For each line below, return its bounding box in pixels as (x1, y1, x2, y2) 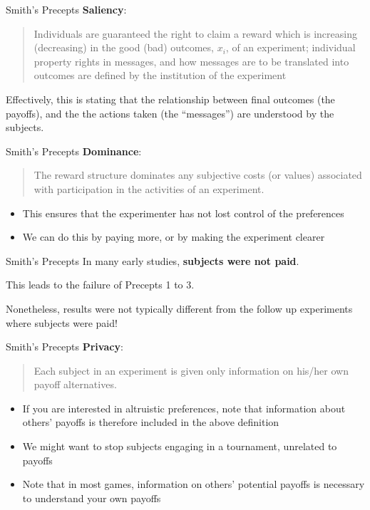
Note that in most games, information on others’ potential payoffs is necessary (22, 477, 365, 491)
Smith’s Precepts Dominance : (6, 143, 142, 158)
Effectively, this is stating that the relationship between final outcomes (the (6, 91, 335, 106)
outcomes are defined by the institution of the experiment (34, 68, 287, 83)
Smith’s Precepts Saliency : (6, 2, 127, 16)
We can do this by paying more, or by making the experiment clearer (22, 229, 325, 244)
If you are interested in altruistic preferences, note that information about (22, 400, 346, 415)
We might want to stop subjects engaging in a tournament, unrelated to (22, 439, 337, 454)
